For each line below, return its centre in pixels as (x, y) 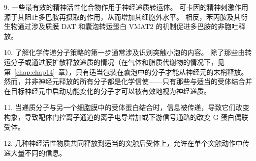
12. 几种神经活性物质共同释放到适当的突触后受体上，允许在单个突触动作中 (123, 143)
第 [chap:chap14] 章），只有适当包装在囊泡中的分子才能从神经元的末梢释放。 (126, 71)
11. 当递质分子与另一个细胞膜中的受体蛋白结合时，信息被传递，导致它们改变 (127, 107)
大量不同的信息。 (38, 152)
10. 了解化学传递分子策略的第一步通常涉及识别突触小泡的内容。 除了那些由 (125, 52)
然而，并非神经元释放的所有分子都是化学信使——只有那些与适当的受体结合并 (128, 81)
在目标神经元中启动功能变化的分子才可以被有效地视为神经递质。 (107, 91)
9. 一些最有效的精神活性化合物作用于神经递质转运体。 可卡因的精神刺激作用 (126, 7)
